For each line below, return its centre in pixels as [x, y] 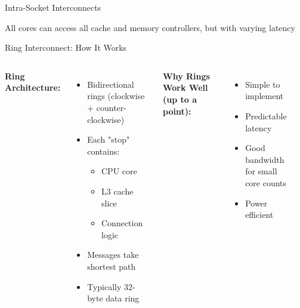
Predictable [266, 115]
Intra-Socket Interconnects [53, 7]
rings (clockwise [116, 96]
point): [177, 111]
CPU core [119, 171]
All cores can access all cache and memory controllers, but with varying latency [150, 27]
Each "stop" [109, 139]
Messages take [113, 255]
